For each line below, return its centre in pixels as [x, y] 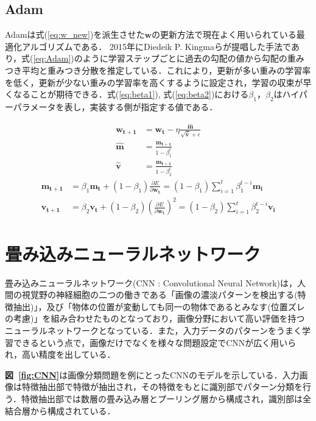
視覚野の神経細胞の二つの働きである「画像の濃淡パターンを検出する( [160, 295]
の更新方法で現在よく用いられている [224, 34]
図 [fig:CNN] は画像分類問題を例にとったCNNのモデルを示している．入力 [152, 374]
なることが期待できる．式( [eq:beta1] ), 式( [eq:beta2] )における [131, 94]
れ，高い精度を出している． [60, 354]
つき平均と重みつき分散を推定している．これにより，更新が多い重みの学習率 [158, 70]
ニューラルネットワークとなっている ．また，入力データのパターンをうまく [153, 330]
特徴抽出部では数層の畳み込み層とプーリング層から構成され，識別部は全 [166, 398]
